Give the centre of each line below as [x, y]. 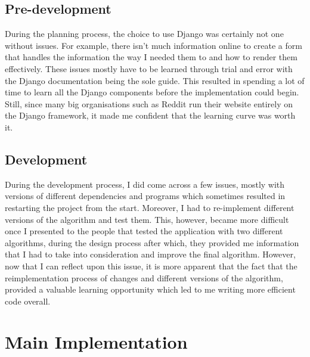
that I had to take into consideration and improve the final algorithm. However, [150, 254]
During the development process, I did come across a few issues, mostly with [145, 184]
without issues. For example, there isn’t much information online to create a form [154, 45]
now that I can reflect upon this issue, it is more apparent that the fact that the [151, 266]
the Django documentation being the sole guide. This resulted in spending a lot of [155, 80]
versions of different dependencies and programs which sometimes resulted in [145, 196]
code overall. [28, 301]
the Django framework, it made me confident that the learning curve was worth [150, 115]
